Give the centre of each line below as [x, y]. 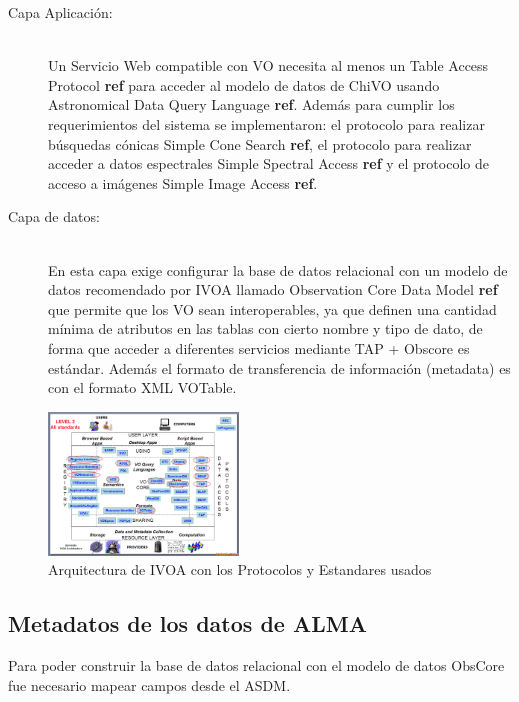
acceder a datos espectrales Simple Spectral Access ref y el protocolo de [268, 163]
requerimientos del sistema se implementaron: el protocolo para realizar [266, 123]
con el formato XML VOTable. [142, 387]
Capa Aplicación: [60, 12]
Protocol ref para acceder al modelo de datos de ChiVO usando [244, 84]
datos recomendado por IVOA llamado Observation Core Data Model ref [273, 289]
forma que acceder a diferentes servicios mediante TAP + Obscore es [259, 347]
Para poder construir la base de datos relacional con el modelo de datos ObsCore [256, 665]
